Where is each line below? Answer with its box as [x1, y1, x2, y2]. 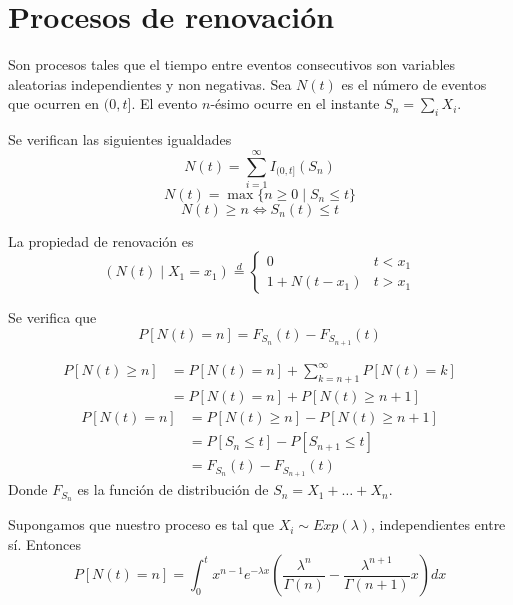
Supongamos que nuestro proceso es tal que [8, 514, 274, 535]
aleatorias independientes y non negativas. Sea [8, 73, 292, 94]
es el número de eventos [341, 73, 487, 94]
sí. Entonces [8, 533, 82, 554]
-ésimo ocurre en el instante [210, 93, 380, 114]
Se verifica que [8, 307, 97, 328]
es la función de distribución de [77, 479, 269, 500]
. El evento [131, 93, 198, 114]
